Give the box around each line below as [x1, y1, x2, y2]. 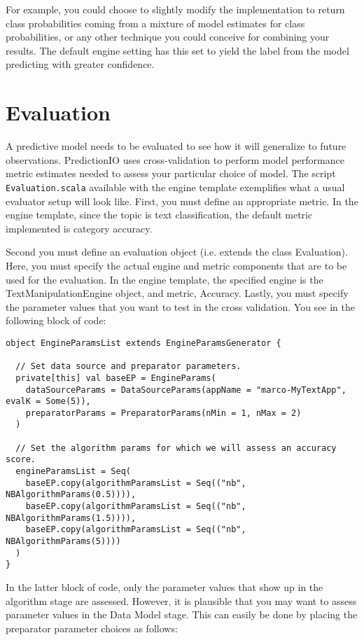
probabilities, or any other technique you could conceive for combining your [6, 29, 330, 44]
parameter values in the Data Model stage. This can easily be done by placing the [6, 607, 358, 622]
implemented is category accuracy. [6, 221, 153, 235]
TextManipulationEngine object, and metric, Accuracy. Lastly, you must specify [6, 286, 349, 300]
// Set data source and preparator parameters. [15, 361, 241, 372]
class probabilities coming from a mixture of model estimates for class [6, 15, 305, 30]
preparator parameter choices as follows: [6, 620, 178, 635]
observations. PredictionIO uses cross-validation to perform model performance [6, 152, 344, 167]
